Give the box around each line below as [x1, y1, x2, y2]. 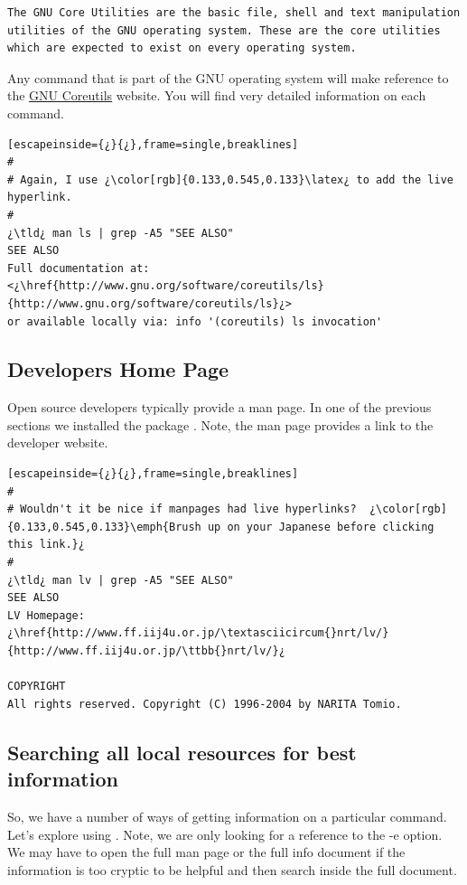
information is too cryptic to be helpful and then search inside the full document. [7, 860, 457, 879]
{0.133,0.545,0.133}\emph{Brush [7, 520, 201, 533]
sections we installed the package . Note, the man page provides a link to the [7, 415, 434, 434]
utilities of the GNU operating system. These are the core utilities [7, 24, 441, 37]
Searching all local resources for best [7, 738, 357, 766]
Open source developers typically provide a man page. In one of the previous [7, 398, 432, 417]
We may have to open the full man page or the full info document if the [7, 843, 406, 861]
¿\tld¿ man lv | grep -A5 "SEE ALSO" [7, 573, 234, 587]
